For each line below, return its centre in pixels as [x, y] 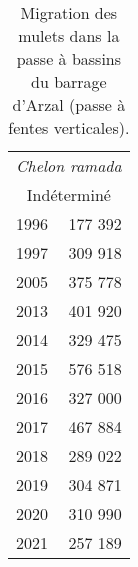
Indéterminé [68, 194]
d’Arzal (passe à [69, 104]
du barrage [69, 81]
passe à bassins [69, 58]
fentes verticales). [69, 127]
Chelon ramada [69, 165]
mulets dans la [69, 35]
